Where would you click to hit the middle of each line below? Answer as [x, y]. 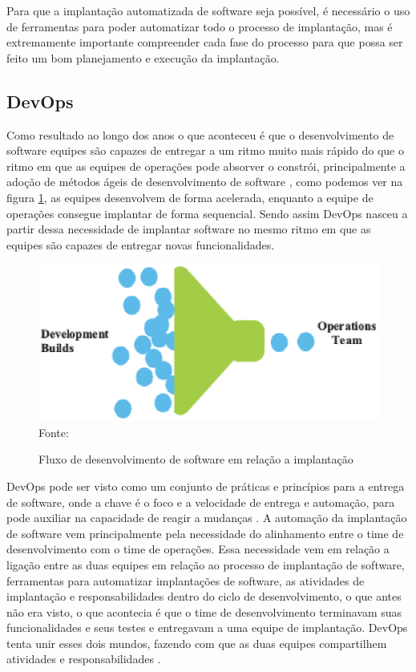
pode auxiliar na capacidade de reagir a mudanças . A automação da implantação [207, 518]
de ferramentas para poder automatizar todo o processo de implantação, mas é [200, 26]
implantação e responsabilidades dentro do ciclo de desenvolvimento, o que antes [204, 596]
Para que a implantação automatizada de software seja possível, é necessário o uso [208, 10]
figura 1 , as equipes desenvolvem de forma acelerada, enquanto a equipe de [190, 197]
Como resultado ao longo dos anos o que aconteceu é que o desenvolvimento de [200, 134]
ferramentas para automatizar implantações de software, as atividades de [186, 580]
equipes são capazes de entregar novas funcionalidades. [141, 244]
